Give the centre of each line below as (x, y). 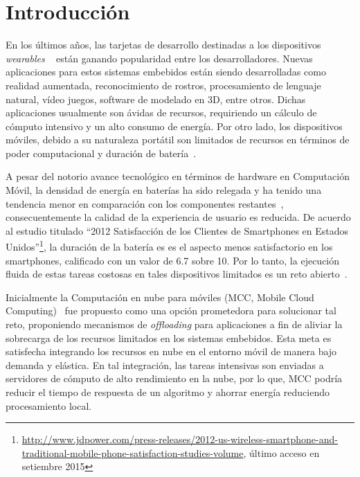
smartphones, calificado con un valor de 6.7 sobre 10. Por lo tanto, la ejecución (173, 260)
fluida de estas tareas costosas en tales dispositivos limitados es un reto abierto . (177, 274)
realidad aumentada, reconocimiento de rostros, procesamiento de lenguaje (163, 85)
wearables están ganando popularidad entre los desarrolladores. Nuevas (159, 58)
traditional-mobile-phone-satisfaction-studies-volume (133, 452)
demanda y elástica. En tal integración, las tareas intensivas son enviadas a (165, 364)
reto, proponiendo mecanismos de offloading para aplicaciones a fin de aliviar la (174, 324)
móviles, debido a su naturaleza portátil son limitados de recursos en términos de (178, 139)
